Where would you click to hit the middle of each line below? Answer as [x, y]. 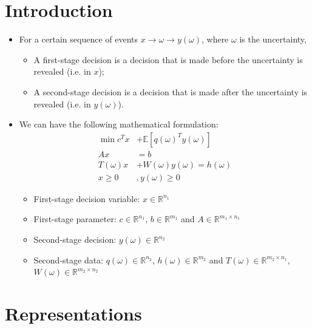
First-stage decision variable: [87, 198]
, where [215, 39]
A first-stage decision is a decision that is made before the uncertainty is [168, 59]
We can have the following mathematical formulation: [119, 124]
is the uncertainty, [273, 39]
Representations [73, 313]
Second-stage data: [69, 259]
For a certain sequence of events [79, 39]
